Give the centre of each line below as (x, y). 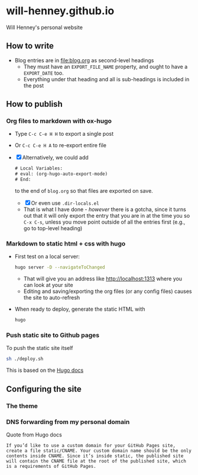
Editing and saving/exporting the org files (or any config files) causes (108, 291)
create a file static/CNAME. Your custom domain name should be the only (99, 451)
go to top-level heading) (53, 228)
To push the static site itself (40, 348)
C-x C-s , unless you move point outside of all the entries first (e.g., (104, 222)
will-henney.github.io (60, 11)
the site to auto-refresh (52, 298)
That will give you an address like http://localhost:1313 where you (103, 279)
